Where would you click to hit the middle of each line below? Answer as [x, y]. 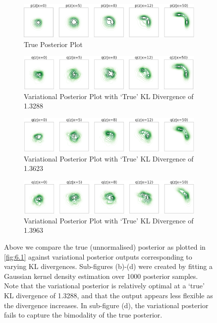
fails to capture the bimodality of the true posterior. [83, 315]
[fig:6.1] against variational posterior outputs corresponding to [98, 256]
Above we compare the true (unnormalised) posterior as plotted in [105, 247]
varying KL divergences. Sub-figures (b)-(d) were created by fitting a [108, 266]
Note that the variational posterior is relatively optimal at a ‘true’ [104, 286]
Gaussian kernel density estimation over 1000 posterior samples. [101, 276]
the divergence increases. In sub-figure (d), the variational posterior [106, 305]
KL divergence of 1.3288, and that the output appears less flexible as [108, 295]
